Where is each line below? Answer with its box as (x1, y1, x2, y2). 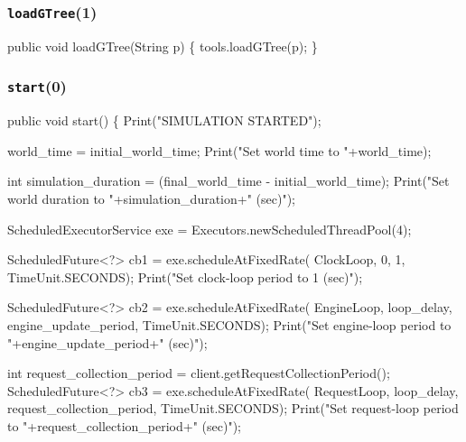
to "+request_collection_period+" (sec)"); (7, 416, 241, 435)
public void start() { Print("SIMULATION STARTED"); (7, 111, 322, 130)
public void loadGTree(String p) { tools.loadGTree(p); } (7, 36, 318, 55)
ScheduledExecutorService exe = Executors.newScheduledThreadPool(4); (7, 219, 412, 238)
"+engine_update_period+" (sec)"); (7, 333, 208, 352)
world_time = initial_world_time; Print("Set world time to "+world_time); (7, 141, 432, 160)
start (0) (7, 75, 67, 97)
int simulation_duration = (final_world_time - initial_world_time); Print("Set (7, 171, 450, 190)
